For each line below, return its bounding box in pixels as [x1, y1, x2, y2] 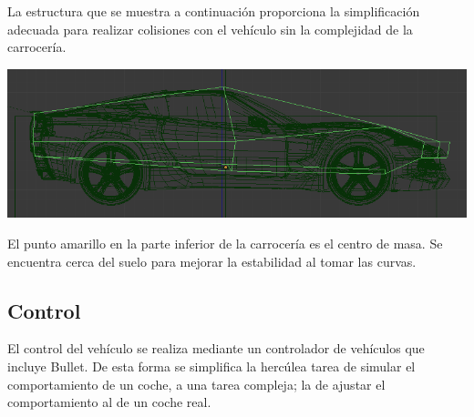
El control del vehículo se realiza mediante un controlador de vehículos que [7, 339, 425, 358]
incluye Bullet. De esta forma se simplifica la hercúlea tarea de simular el [7, 356, 416, 375]
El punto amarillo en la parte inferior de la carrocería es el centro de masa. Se [7, 233, 443, 252]
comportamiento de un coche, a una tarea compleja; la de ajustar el [7, 374, 386, 393]
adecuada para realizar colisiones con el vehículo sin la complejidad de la [7, 19, 413, 38]
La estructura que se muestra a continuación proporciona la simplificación [7, 2, 420, 20]
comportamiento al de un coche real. [7, 392, 211, 412]
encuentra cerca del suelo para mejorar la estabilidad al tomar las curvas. [7, 251, 417, 270]
